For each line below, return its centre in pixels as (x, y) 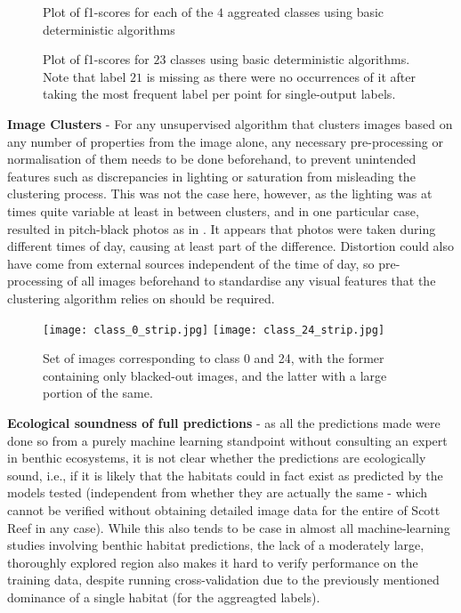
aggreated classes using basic (306, 12)
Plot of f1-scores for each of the (128, 12)
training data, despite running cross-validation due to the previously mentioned (223, 580)
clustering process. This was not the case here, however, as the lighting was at (220, 194)
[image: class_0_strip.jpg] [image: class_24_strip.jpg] (214, 330)
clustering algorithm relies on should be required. (141, 298)
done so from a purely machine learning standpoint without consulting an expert (227, 440)
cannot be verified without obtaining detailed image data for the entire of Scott (224, 509)
